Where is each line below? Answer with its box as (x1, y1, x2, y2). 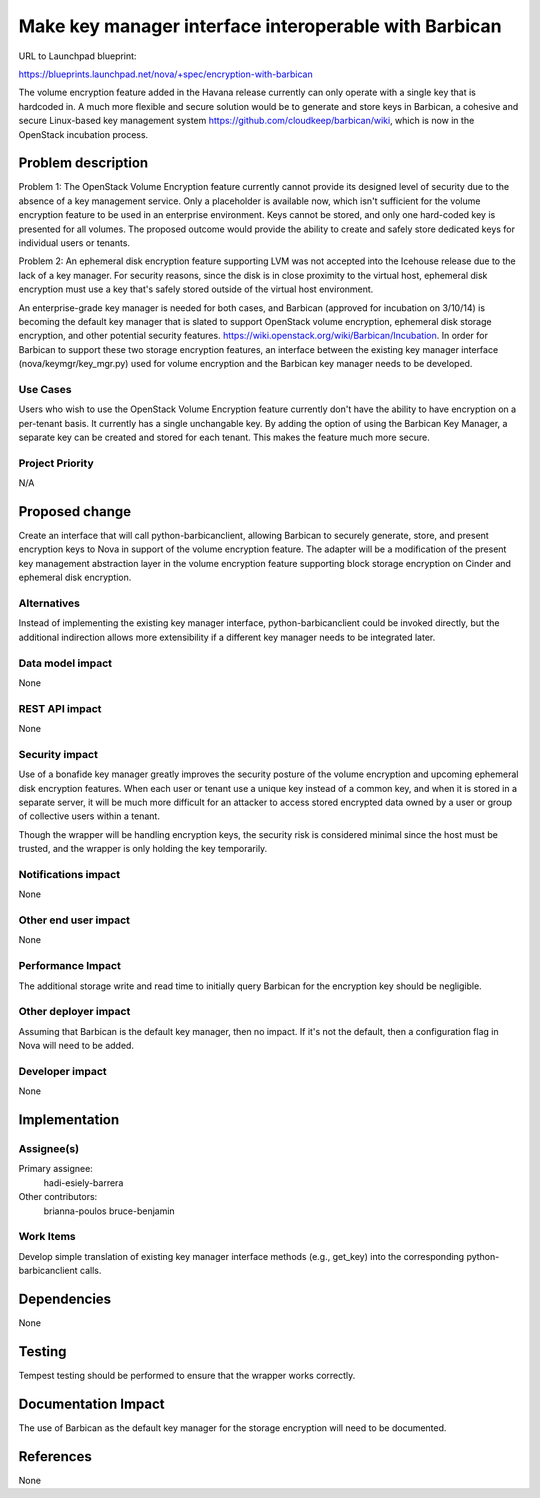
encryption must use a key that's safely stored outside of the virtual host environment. (18, 283, 374, 295)
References (18, 1448, 92, 1465)
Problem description (18, 155, 149, 172)
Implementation (18, 1111, 120, 1129)
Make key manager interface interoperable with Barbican (18, 15, 502, 37)
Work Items (18, 1230, 76, 1244)
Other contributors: (18, 1191, 98, 1203)
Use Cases (18, 382, 72, 396)
